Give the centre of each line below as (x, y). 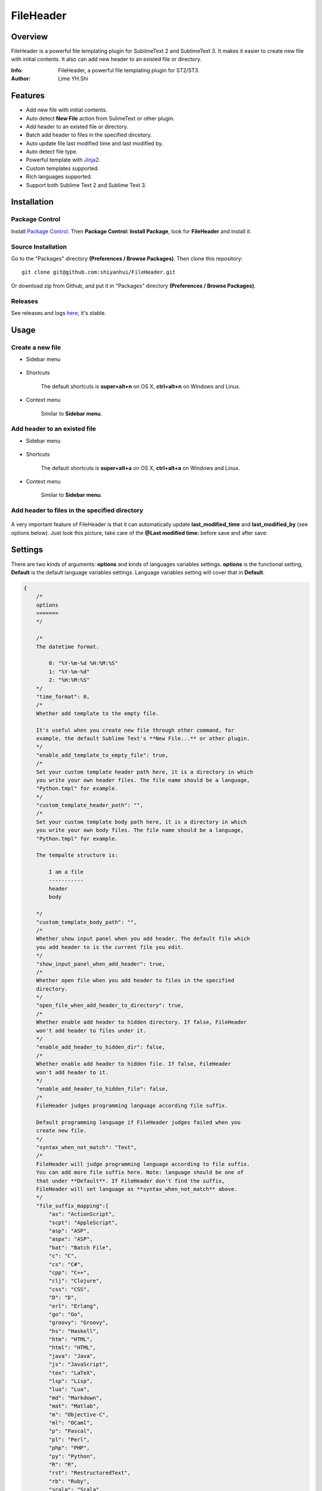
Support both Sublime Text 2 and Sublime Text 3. (86, 185)
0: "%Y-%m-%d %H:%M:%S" (83, 663)
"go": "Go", (66, 1314)
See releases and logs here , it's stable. (59, 313)
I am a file (66, 872)
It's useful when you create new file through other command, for (135, 730)
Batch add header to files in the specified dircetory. (89, 135)
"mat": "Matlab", (74, 1406)
